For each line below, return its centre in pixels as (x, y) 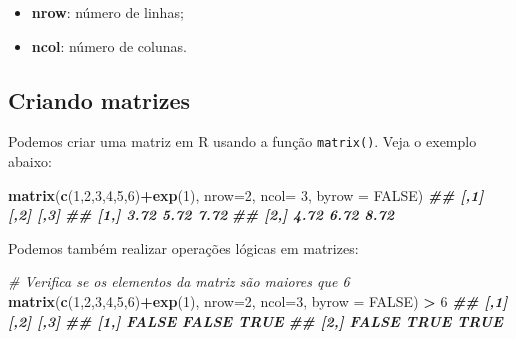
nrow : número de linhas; (107, 12)
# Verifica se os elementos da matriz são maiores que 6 (179, 281)
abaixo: (30, 161)
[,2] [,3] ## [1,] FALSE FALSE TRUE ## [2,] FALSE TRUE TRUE (255, 320)
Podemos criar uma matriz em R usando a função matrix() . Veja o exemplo (242, 141)
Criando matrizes (99, 99)
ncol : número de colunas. (109, 45)
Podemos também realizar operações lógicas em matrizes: (183, 247)
